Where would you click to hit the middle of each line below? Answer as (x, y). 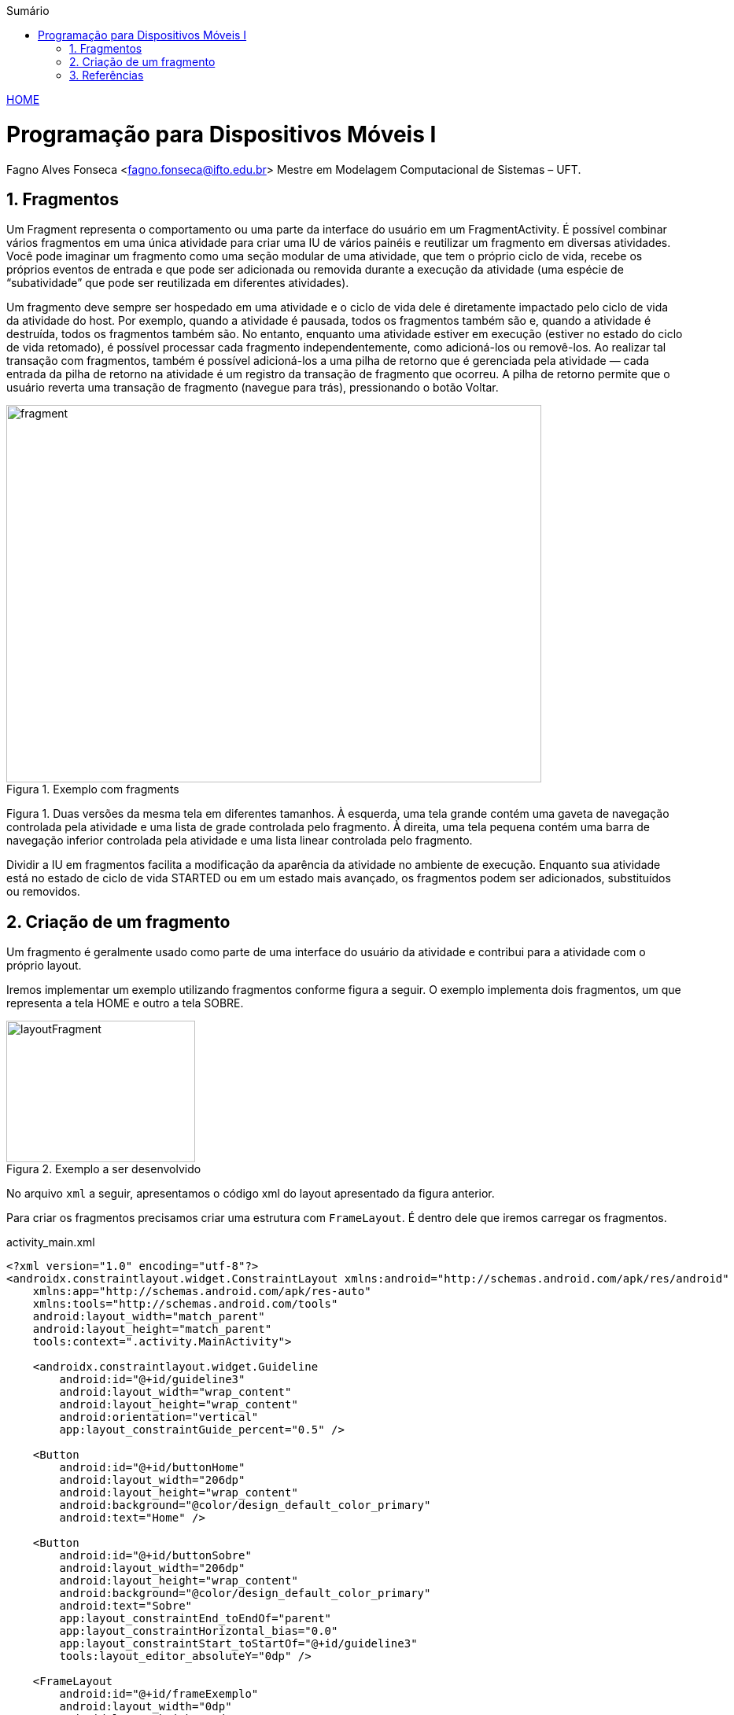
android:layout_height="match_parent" (152, 1329)
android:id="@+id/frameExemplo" (159, 1694)
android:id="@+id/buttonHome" (152, 1468)
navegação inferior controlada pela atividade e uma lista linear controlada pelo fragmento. (240, 841)
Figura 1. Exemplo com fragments (93, 789)
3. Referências (107, 75)
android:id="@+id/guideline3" (152, 1380)
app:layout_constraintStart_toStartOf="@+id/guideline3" (238, 1644)
